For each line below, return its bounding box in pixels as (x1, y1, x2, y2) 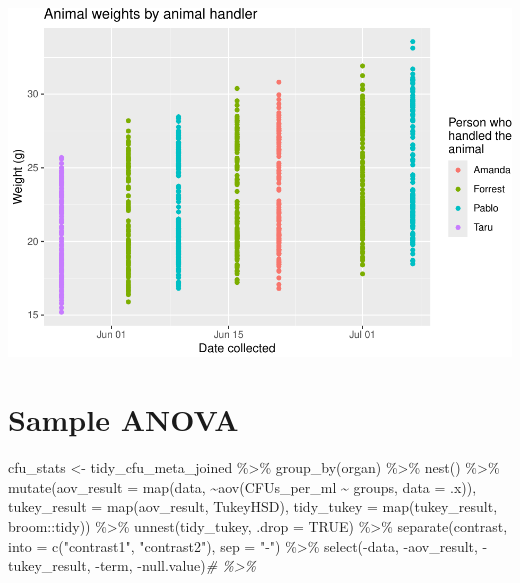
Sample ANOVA (8, 399, 239, 440)
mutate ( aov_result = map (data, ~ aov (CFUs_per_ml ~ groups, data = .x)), (8, 476, 477, 497)
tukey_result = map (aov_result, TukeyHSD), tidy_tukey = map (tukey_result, (8, 496, 498, 517)
